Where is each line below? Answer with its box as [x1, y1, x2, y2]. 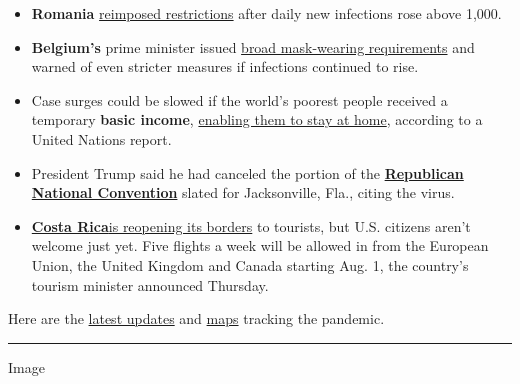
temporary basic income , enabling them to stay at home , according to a [31, 109, 483, 130]
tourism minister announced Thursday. [31, 274, 269, 295]
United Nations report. [31, 128, 172, 149]
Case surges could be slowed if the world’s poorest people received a [31, 89, 448, 110]
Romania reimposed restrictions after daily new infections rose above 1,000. [31, 3, 502, 23]
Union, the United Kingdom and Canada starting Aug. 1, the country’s [31, 254, 469, 275]
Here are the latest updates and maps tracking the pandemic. [8, 308, 385, 329]
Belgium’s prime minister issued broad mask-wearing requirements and [31, 36, 475, 57]
